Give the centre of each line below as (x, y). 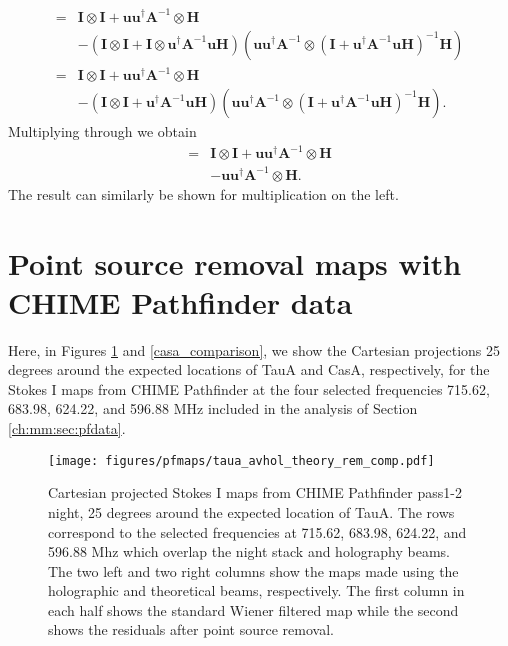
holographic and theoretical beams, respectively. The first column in (256, 590)
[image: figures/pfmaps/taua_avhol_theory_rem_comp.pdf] (241, 460)
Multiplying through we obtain (102, 131)
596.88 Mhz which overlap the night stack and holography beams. (249, 551)
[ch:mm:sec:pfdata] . (67, 428)
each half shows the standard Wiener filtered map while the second (253, 609)
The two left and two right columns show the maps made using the (253, 570)
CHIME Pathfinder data (180, 301)
